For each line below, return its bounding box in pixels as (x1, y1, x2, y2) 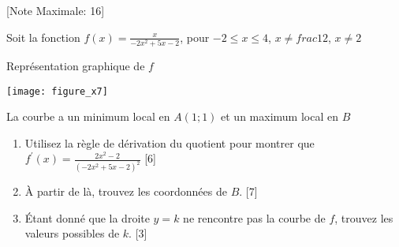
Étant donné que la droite (24, 209, 150, 226)
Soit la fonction (6, 28, 80, 45)
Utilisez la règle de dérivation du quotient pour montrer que (24, 134, 315, 151)
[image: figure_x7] (6, 85, 108, 97)
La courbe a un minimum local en (6, 108, 170, 125)
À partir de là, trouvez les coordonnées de (24, 183, 227, 200)
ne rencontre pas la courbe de (183, 209, 326, 226)
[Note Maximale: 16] (6, 2, 105, 18)
